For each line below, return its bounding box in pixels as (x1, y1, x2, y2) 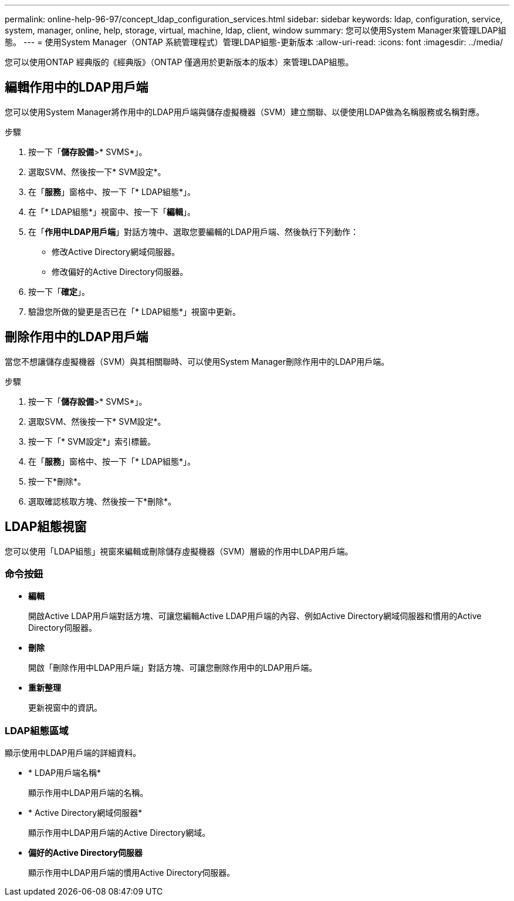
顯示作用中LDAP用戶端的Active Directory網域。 (28, 828, 211, 838)
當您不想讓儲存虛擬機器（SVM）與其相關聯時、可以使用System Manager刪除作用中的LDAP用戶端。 (5, 356, 390, 367)
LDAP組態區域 (5, 724, 69, 737)
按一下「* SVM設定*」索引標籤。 (28, 436, 156, 446)
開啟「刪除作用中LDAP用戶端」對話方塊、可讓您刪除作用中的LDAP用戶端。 (28, 663, 317, 673)
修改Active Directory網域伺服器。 (52, 246, 180, 257)
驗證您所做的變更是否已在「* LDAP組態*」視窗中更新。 (28, 306, 241, 317)
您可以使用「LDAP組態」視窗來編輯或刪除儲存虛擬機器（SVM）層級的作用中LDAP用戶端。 (5, 546, 353, 556)
